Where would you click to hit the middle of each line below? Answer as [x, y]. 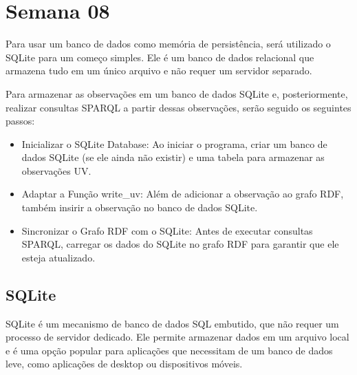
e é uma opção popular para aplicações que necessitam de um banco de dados [169, 350]
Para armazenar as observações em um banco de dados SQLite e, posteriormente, [177, 93]
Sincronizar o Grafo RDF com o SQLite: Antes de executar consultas [167, 230]
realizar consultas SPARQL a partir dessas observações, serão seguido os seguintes [178, 107]
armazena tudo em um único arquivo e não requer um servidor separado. [159, 71]
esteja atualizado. [58, 257]
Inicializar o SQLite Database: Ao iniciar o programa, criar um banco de [174, 143]
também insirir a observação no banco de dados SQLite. [140, 207]
